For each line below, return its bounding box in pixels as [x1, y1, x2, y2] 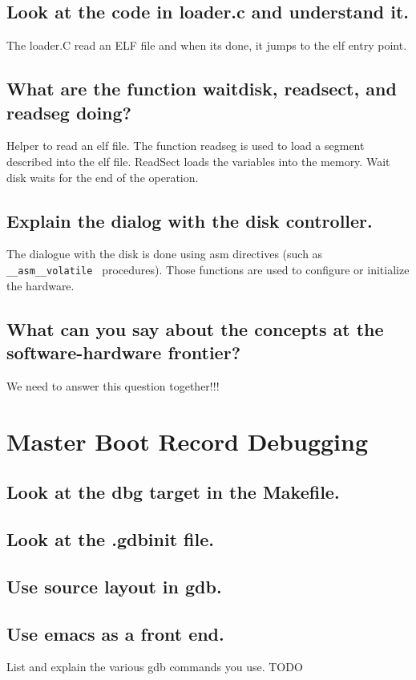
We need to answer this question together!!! [6, 377, 220, 394]
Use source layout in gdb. [6, 573, 222, 598]
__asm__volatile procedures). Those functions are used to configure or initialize [6, 261, 410, 278]
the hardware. [6, 277, 75, 293]
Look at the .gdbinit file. [6, 527, 214, 552]
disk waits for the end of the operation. [6, 168, 199, 185]
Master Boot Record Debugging [6, 424, 369, 457]
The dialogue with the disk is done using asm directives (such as [6, 245, 323, 262]
